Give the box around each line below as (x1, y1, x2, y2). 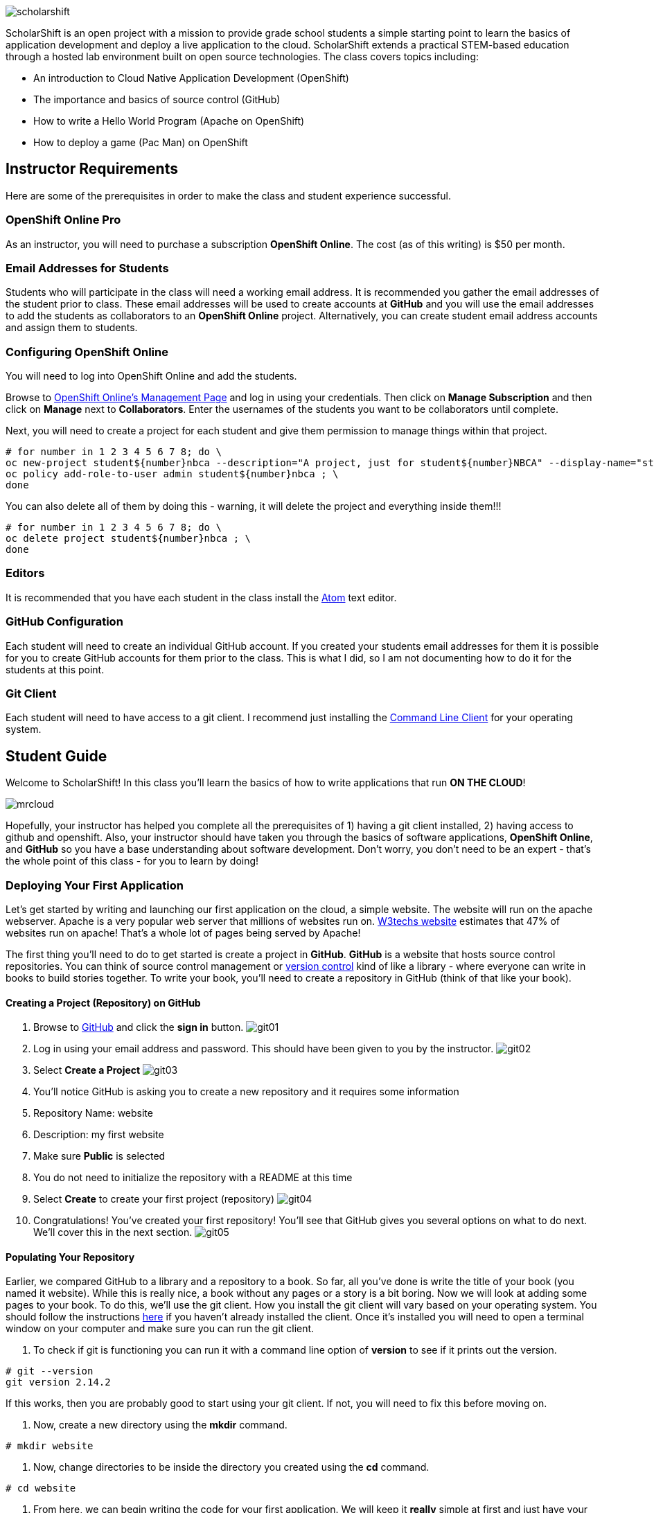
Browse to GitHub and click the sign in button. (33, 1021, 244, 1034)
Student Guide (6, 747, 107, 765)
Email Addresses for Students (6, 260, 169, 275)
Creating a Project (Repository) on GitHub (6, 996, 201, 1009)
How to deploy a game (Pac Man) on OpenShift (33, 136, 248, 148)
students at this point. (6, 663, 105, 675)
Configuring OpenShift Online (6, 344, 168, 359)
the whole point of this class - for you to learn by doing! (6, 855, 259, 867)
